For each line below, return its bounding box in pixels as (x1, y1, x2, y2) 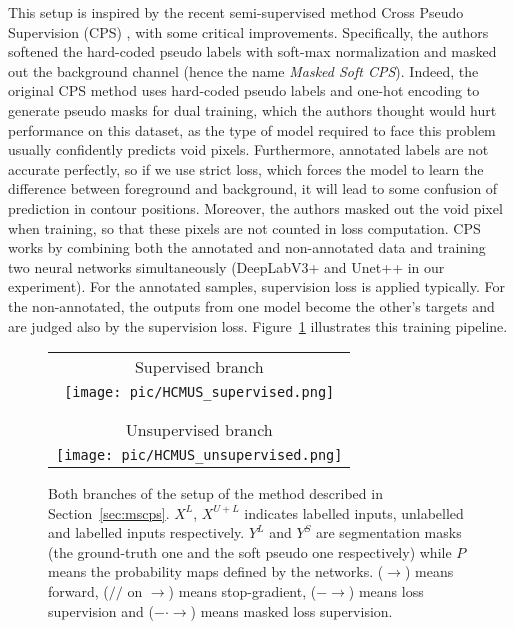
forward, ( (48, 581, 109, 602)
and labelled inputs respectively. (48, 522, 245, 543)
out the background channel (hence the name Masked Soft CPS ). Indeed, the (8, 60, 479, 81)
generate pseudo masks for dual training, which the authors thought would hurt (8, 99, 497, 120)
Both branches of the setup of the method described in (48, 483, 383, 504)
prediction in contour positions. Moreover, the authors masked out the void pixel (8, 197, 503, 218)
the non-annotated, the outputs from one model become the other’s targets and (8, 295, 495, 316)
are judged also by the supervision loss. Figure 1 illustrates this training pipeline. (8, 315, 508, 336)
